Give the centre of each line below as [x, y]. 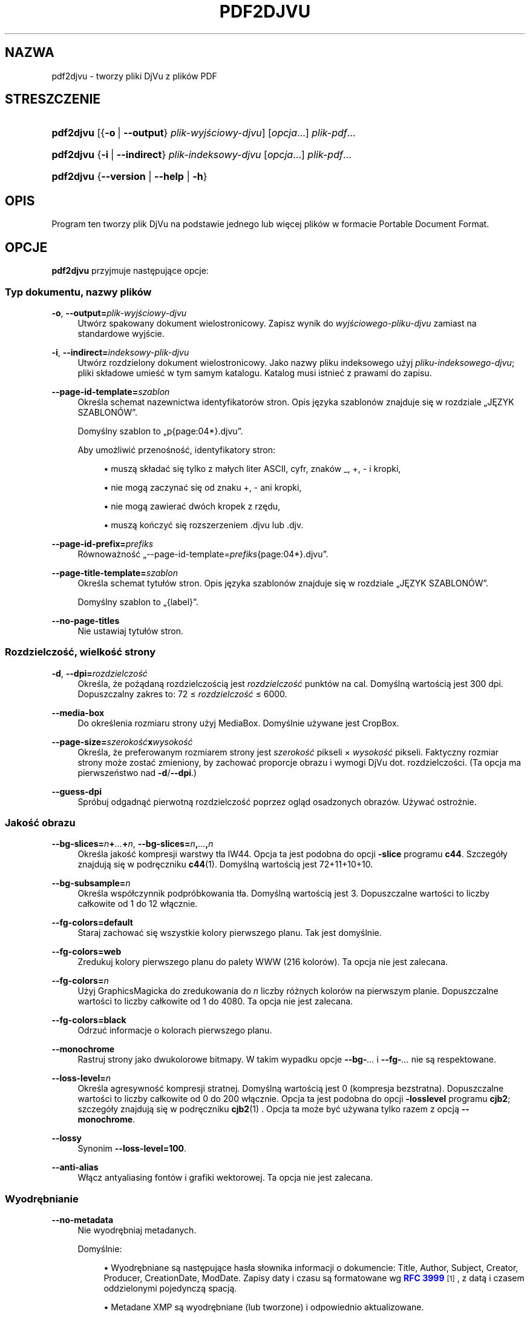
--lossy [67, 1138]
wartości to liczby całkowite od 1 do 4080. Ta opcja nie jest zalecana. [215, 1001]
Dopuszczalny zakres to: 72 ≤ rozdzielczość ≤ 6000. [182, 694]
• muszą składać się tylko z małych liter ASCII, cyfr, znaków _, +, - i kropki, [252, 468]
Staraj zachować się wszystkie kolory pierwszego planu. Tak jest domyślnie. [230, 933]
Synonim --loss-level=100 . [132, 1149]
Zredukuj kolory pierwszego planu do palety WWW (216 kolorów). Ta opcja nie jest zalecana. [263, 962]
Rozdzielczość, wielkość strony [80, 652]
